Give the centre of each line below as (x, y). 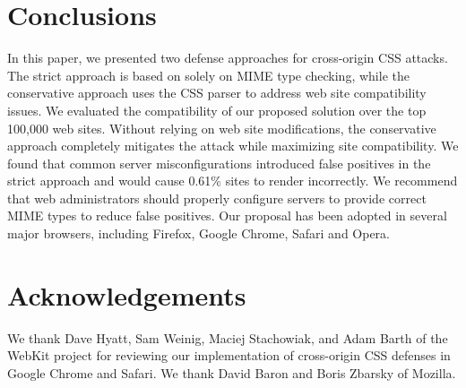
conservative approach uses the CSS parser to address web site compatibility (217, 93)
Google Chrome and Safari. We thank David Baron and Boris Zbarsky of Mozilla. (232, 372)
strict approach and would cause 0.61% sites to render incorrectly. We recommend (233, 181)
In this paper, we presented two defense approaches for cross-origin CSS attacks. (228, 58)
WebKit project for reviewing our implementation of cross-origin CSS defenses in (229, 355)
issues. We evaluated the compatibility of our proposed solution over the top (217, 110)
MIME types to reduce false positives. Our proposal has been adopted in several (227, 216)
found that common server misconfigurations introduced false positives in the (219, 163)
